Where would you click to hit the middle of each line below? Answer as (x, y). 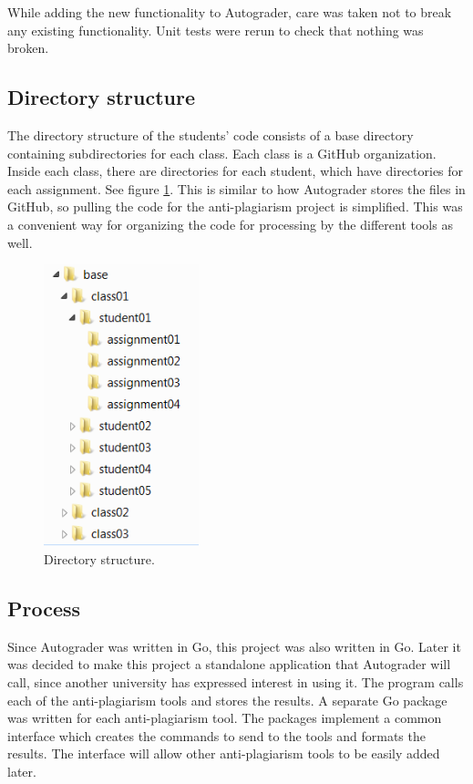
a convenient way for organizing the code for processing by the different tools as (230, 224)
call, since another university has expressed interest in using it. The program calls (236, 682)
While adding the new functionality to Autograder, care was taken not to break (230, 12)
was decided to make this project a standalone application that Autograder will (229, 664)
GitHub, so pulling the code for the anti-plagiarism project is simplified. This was (235, 206)
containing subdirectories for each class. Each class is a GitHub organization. (222, 153)
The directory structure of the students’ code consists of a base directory (211, 134)
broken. (28, 48)
